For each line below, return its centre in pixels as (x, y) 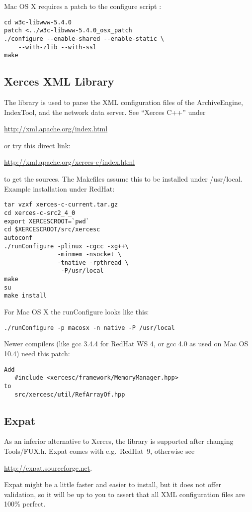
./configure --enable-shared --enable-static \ (84, 39)
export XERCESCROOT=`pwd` (47, 221)
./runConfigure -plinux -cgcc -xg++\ (66, 246)
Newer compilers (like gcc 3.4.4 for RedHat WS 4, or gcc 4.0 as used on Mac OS (126, 344)
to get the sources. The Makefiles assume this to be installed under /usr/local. (123, 179)
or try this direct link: (37, 145)
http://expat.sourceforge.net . (48, 467)
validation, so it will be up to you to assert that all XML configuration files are (125, 494)
